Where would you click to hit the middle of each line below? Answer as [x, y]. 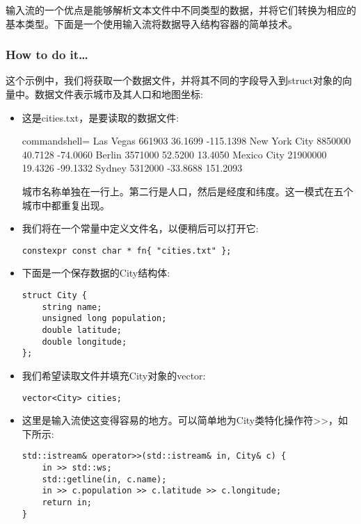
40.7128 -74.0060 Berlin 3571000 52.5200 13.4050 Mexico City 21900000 [174, 154]
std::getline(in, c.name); [104, 479]
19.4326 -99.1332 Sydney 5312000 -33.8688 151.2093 [132, 168]
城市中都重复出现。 [66, 205]
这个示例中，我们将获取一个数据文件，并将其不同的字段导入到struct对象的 [174, 80]
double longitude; [85, 342]
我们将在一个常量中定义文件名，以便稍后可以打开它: [140, 228]
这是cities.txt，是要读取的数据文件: [101, 117]
